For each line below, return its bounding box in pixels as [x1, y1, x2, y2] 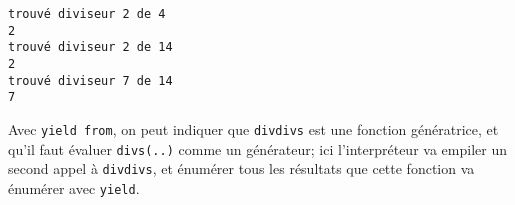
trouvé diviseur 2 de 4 [8, 7, 166, 21]
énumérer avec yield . [8, 177, 140, 198]
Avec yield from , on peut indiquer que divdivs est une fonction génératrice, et [8, 118, 499, 139]
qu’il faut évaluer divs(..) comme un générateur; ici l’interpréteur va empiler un [8, 138, 507, 159]
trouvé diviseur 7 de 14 [8, 73, 173, 88]
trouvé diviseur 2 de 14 [8, 40, 173, 55]
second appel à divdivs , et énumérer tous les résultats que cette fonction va [8, 158, 475, 179]
